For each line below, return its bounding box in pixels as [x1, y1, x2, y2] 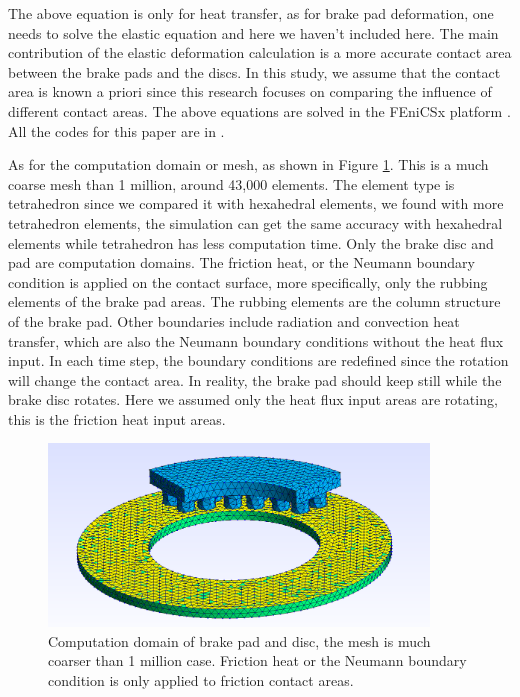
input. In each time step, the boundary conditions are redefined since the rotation [8, 350, 509, 371]
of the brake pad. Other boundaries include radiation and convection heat [8, 310, 460, 331]
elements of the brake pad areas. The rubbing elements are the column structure [8, 291, 501, 312]
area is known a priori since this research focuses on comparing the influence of [8, 81, 492, 102]
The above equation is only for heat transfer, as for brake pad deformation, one [8, 3, 494, 23]
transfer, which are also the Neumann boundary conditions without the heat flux [8, 330, 504, 351]
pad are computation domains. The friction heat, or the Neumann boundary [8, 252, 475, 273]
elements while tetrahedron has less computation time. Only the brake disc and [8, 232, 494, 253]
